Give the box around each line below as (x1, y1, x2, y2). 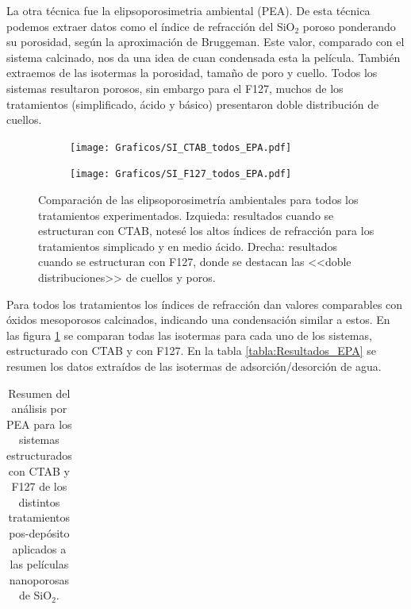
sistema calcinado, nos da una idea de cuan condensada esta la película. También (6, 48, 401, 65)
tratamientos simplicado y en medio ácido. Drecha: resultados (38, 237, 338, 254)
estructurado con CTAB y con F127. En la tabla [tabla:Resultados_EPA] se (6, 342, 376, 359)
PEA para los (6, 415, 72, 432)
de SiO (18, 587, 52, 603)
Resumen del (8, 384, 71, 401)
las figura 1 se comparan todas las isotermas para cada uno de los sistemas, (6, 326, 372, 343)
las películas (10, 556, 69, 572)
